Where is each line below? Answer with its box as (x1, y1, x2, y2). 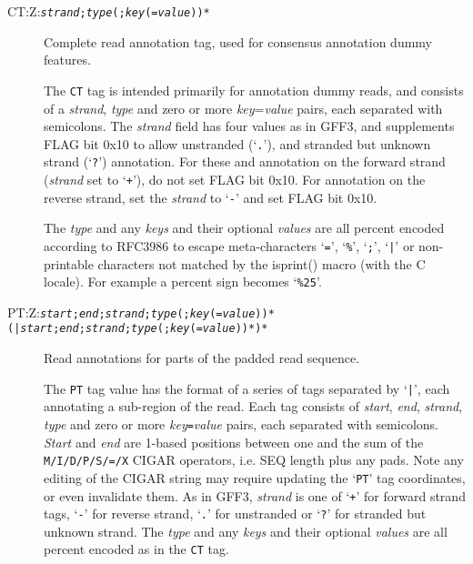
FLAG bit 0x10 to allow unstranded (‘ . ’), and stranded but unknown (44, 134, 431, 153)
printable (44, 254, 94, 273)
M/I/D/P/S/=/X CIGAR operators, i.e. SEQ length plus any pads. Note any (44, 450, 464, 469)
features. (44, 50, 91, 69)
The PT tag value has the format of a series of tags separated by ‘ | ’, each (44, 378, 450, 398)
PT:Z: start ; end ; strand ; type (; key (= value (7, 302, 256, 321)
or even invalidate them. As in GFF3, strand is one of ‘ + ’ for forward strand (44, 486, 466, 505)
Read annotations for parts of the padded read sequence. (44, 348, 360, 368)
